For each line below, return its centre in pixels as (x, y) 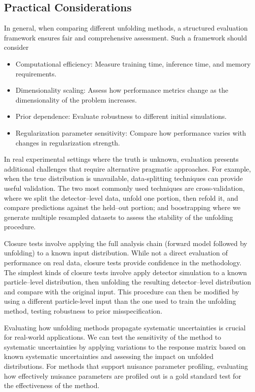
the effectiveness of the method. (52, 385)
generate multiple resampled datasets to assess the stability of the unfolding (119, 217)
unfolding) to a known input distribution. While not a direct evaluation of (116, 253)
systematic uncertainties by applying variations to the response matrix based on (125, 346)
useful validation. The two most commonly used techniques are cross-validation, (125, 188)
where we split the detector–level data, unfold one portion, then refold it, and (121, 197)
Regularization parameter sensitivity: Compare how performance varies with (131, 132)
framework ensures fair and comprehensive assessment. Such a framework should (126, 37)
